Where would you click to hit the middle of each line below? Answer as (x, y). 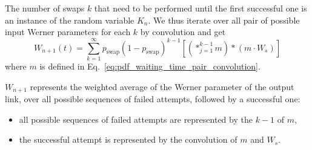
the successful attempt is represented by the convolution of (128, 139)
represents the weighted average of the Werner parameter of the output (162, 86)
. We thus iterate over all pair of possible (224, 20)
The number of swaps (45, 8)
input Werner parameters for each (68, 32)
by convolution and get (183, 32)
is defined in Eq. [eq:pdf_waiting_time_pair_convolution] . (150, 66)
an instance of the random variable (70, 20)
